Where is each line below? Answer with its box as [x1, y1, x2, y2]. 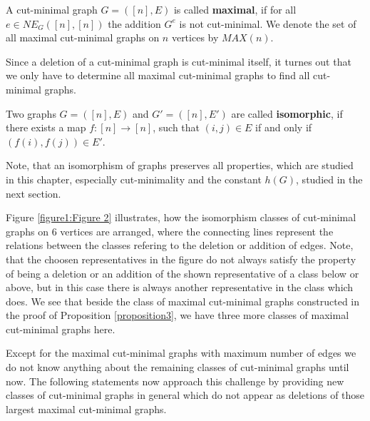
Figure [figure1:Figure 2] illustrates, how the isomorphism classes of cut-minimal [6, 210, 356, 225]
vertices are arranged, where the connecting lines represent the [60, 223, 334, 238]
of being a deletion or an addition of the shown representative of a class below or [6, 265, 359, 280]
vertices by [171, 30, 219, 45]
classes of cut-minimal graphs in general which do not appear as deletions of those [6, 387, 365, 402]
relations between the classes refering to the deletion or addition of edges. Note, [6, 238, 354, 253]
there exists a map [6, 120, 86, 135]
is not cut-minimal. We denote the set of [179, 16, 356, 31]
